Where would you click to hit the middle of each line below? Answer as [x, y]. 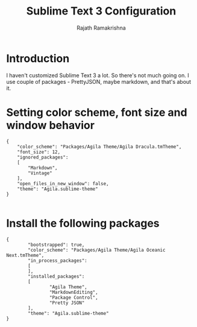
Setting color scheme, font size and [97, 112]
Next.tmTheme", [25, 255]
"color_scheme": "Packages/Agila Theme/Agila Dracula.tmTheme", [99, 147]
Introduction [38, 58]
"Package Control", [73, 297]
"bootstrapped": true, [56, 245]
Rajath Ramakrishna [101, 28]
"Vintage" [40, 173]
